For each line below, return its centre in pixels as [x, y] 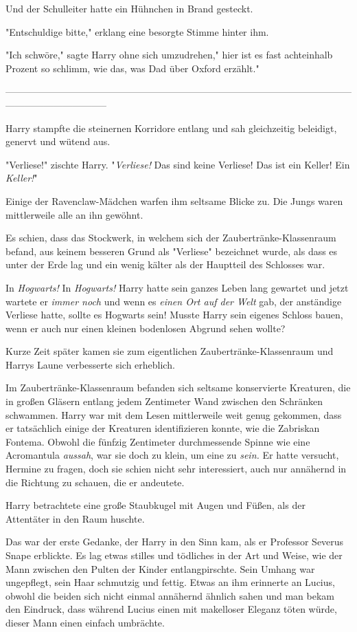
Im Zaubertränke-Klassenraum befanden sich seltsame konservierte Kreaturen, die [178, 388]
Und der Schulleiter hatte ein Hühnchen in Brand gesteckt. [129, 8]
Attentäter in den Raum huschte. [75, 518]
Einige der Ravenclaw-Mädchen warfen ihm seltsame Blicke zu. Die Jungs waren [174, 200]
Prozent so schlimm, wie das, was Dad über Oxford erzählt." [133, 68]
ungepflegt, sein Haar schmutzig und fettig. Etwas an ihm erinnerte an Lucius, [170, 582]
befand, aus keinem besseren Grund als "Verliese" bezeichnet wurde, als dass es [172, 251]
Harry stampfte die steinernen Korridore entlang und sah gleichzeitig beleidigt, [171, 128]
